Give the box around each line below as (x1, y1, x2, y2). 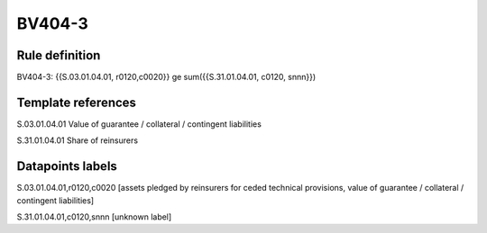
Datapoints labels (16, 158, 117, 175)
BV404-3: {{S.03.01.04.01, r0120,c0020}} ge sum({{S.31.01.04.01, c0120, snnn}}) (16, 72, 316, 83)
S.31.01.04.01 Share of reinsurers (16, 135, 139, 146)
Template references (16, 94, 137, 110)
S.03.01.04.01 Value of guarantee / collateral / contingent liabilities (16, 118, 262, 130)
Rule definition (16, 48, 101, 63)
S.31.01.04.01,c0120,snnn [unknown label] (16, 211, 172, 222)
